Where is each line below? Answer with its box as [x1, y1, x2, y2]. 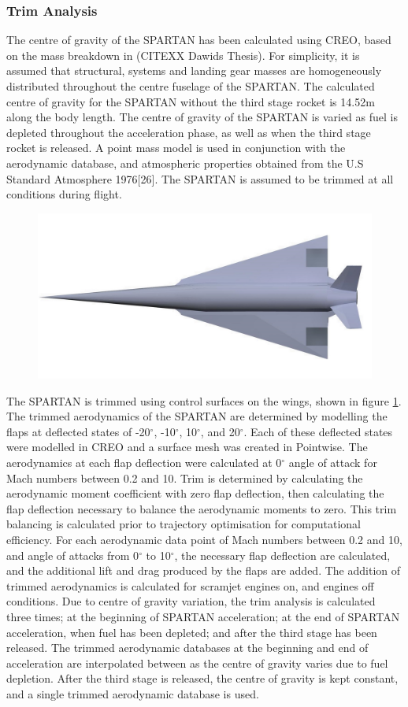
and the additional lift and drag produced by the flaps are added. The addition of [6, 562, 401, 579]
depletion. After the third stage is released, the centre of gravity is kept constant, [6, 670, 399, 687]
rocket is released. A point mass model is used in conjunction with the [6, 139, 346, 156]
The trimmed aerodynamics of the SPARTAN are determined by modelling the [6, 408, 388, 424]
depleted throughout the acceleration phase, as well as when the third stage [6, 124, 371, 140]
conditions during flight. [6, 186, 122, 202]
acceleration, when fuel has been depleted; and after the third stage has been [6, 624, 377, 640]
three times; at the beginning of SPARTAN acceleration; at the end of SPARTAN [6, 609, 400, 624]
